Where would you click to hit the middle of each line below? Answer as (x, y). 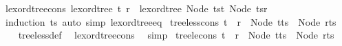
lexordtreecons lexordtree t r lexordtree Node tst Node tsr (136, 8)
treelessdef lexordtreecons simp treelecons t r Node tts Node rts (176, 35)
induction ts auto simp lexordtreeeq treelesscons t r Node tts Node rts (171, 21)
